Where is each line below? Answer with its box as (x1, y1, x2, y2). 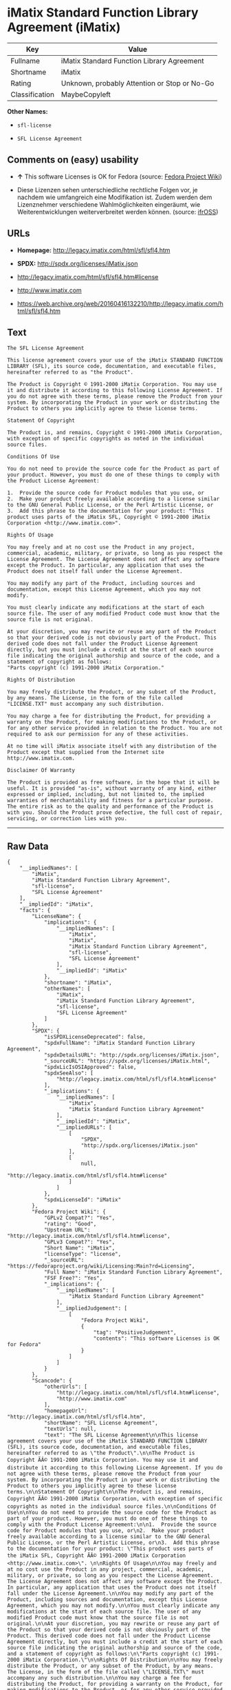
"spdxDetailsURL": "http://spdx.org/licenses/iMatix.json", (43, 1052, 220, 1059)
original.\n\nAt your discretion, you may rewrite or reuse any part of (7, 1620, 220, 1627)
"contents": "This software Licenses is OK (93, 1335, 220, 1342)
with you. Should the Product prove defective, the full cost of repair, (7, 809, 223, 816)
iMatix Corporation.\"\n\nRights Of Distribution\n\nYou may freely (22, 1656, 223, 1664)
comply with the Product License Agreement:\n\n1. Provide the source (7, 1521, 217, 1528)
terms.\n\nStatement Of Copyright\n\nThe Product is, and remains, (7, 1489, 205, 1496)
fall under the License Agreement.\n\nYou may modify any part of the (7, 1590, 214, 1597)
